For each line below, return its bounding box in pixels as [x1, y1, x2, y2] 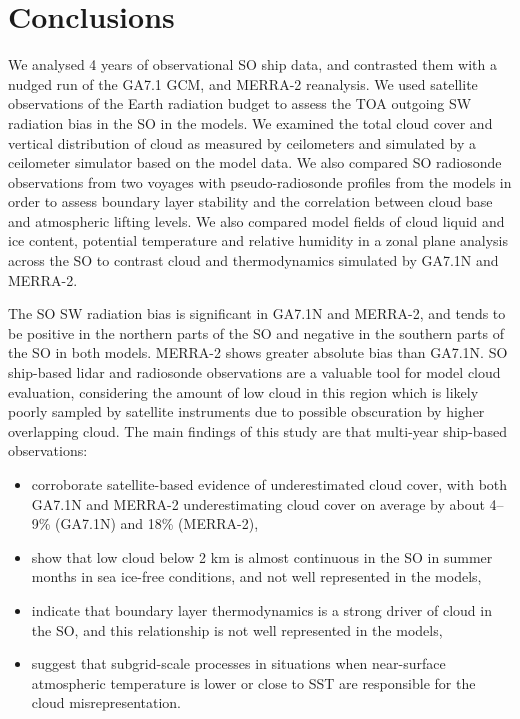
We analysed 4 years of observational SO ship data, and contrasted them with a [8, 54, 497, 75]
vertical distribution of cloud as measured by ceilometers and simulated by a [8, 132, 476, 153]
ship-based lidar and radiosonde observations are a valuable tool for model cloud [8, 362, 501, 383]
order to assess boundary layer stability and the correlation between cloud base [8, 191, 493, 212]
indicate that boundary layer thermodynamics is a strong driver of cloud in [31, 599, 492, 620]
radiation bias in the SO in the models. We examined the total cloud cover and [8, 112, 493, 133]
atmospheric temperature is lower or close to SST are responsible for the [31, 672, 476, 693]
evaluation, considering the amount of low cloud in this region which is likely [8, 381, 479, 402]
